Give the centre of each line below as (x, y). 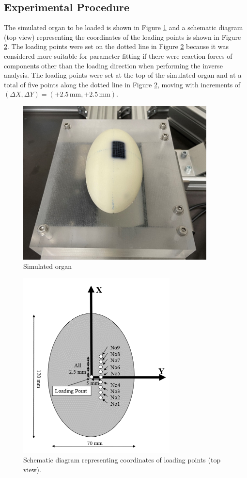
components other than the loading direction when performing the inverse (113, 65)
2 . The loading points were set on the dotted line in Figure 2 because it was (116, 46)
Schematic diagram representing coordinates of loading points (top (122, 459)
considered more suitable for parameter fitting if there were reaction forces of (118, 56)
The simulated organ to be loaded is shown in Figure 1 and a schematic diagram (123, 27)
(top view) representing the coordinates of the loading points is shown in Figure (123, 37)
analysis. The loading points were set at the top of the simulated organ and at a (123, 75)
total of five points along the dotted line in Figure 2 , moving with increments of (122, 84)
